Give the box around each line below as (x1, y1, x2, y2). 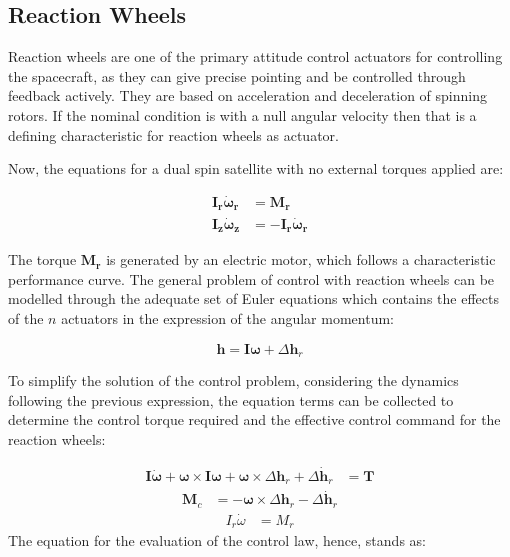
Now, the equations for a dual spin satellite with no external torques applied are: (8, 158, 504, 179)
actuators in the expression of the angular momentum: (61, 307, 394, 328)
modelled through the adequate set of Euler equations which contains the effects (8, 288, 499, 309)
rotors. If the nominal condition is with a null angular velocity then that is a (8, 104, 477, 125)
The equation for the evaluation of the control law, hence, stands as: (8, 530, 426, 551)
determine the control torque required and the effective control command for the (8, 409, 501, 430)
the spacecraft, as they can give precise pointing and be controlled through (8, 65, 466, 86)
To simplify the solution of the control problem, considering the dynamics (8, 370, 459, 390)
